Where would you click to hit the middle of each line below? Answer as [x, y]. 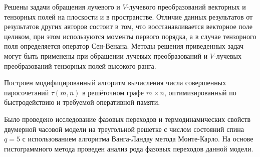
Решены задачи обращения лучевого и [62, 7]
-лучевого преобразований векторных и [186, 7]
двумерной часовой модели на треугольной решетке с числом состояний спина [124, 129]
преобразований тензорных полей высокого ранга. [80, 65]
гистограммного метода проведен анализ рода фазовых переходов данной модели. [129, 148]
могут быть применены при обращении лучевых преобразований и [106, 55]
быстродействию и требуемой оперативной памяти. [82, 102]
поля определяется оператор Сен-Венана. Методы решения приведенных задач [124, 46]
